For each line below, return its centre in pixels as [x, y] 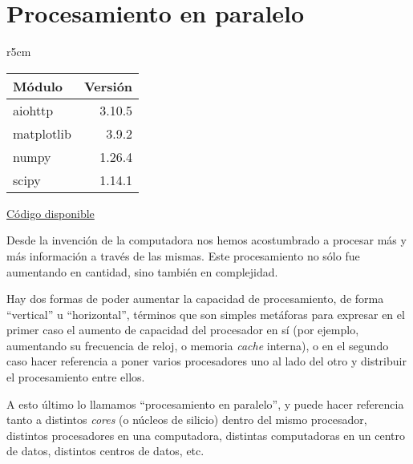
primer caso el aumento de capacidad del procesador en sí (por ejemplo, [183, 330]
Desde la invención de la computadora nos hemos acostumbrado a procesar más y [206, 240]
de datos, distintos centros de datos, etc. [105, 451]
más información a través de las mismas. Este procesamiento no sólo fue [183, 255]
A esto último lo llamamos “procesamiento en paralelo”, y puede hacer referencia [205, 403]
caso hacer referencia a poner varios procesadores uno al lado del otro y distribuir [206, 361]
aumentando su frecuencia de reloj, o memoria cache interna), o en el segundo [198, 345]
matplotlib [42, 133]
